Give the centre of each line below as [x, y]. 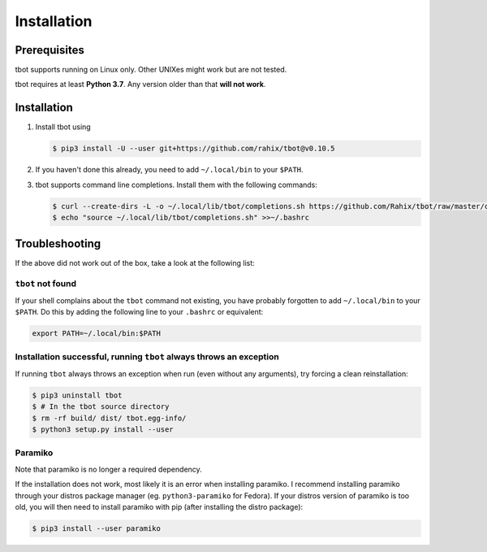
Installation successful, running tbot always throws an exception [147, 357]
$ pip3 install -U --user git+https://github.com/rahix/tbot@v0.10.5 [194, 149]
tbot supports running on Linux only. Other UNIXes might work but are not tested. [151, 70]
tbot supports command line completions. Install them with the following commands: [177, 185]
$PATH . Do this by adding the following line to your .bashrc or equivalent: [139, 312]
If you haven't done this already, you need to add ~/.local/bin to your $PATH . [169, 170]
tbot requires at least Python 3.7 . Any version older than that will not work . [140, 85]
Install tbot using [63, 127]
